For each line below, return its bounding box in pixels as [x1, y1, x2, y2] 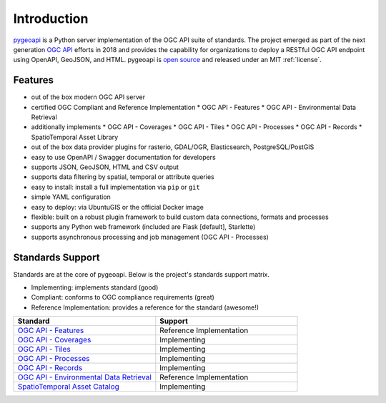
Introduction [13, 11, 89, 26]
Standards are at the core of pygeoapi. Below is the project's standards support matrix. [13, 270, 270, 278]
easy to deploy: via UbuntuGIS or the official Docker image [31, 203, 204, 211]
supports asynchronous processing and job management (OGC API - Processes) [31, 233, 269, 241]
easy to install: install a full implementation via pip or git [31, 183, 200, 191]
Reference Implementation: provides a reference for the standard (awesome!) [31, 303, 259, 312]
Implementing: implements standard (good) [31, 283, 159, 292]
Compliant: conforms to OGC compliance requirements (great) [31, 293, 214, 302]
